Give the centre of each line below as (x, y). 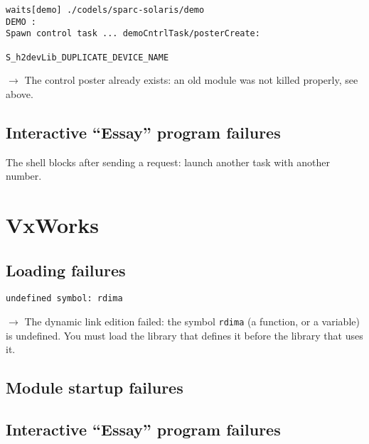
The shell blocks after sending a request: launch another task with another (168, 162)
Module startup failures (95, 388)
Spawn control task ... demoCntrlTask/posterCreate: (133, 34)
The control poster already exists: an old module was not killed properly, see (191, 80)
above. (20, 93)
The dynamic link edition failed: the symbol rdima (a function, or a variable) (192, 321)
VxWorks (53, 225)
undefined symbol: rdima (64, 299)
